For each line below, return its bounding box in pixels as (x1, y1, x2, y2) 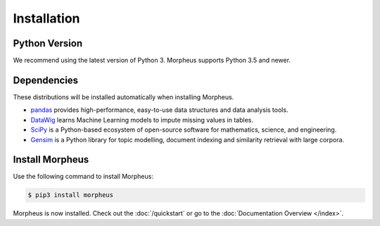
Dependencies (13, 74, 79, 86)
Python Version (13, 37, 83, 49)
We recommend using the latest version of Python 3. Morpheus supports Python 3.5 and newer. (13, 56, 291, 65)
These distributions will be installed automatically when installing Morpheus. (13, 92, 234, 101)
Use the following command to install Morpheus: (13, 172, 154, 181)
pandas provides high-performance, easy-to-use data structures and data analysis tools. (30, 106, 289, 114)
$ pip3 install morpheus (27, 191, 114, 199)
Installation (13, 11, 80, 26)
